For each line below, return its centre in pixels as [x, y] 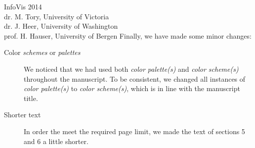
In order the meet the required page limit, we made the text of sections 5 [134, 131]
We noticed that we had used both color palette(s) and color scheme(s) [131, 69]
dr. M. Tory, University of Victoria [57, 16]
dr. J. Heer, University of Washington [61, 26]
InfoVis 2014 [23, 6]
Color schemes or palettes [42, 52]
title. [31, 98]
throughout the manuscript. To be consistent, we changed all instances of [135, 78]
